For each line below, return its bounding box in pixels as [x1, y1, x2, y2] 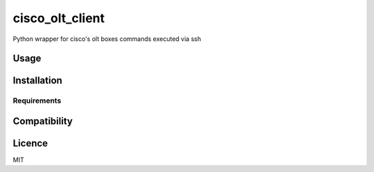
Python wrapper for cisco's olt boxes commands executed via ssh [12, 35, 202, 43]
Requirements [12, 96, 62, 105]
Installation [12, 75, 62, 87]
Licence [12, 137, 48, 149]
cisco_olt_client [12, 10, 105, 26]
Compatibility [12, 115, 73, 127]
